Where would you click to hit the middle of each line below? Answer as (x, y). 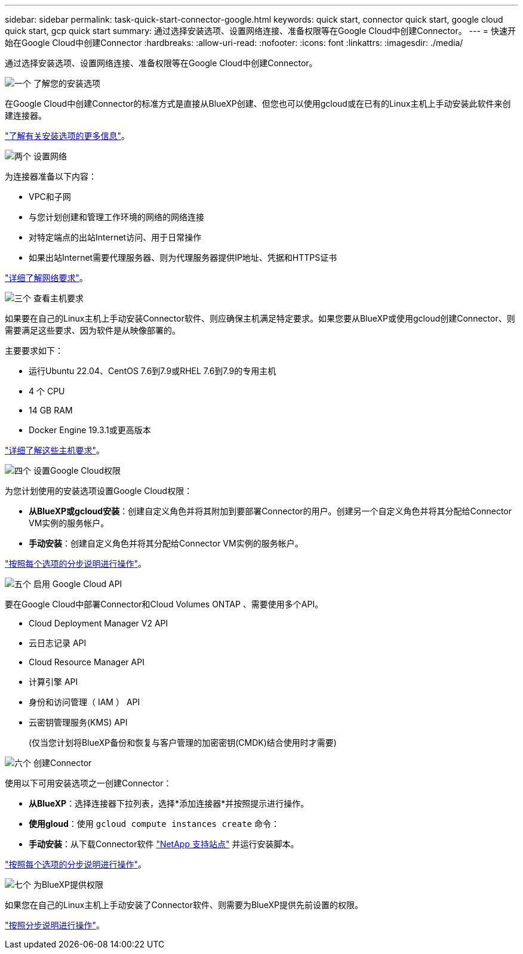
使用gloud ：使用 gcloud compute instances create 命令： (154, 824)
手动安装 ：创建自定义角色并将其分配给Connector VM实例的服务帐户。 (166, 543)
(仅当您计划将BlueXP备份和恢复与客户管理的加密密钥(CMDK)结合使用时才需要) (183, 742)
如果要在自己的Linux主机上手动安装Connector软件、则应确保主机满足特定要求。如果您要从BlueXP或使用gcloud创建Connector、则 (260, 318)
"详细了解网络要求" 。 (47, 278)
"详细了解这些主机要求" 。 (55, 450)
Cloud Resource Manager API (87, 662)
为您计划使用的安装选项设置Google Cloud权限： (99, 491)
